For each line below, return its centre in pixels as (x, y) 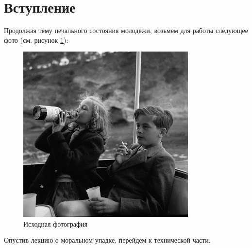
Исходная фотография (55, 223)
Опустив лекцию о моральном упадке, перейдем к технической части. (107, 240)
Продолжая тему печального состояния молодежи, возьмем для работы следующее (126, 30)
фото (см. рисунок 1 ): (36, 40)
